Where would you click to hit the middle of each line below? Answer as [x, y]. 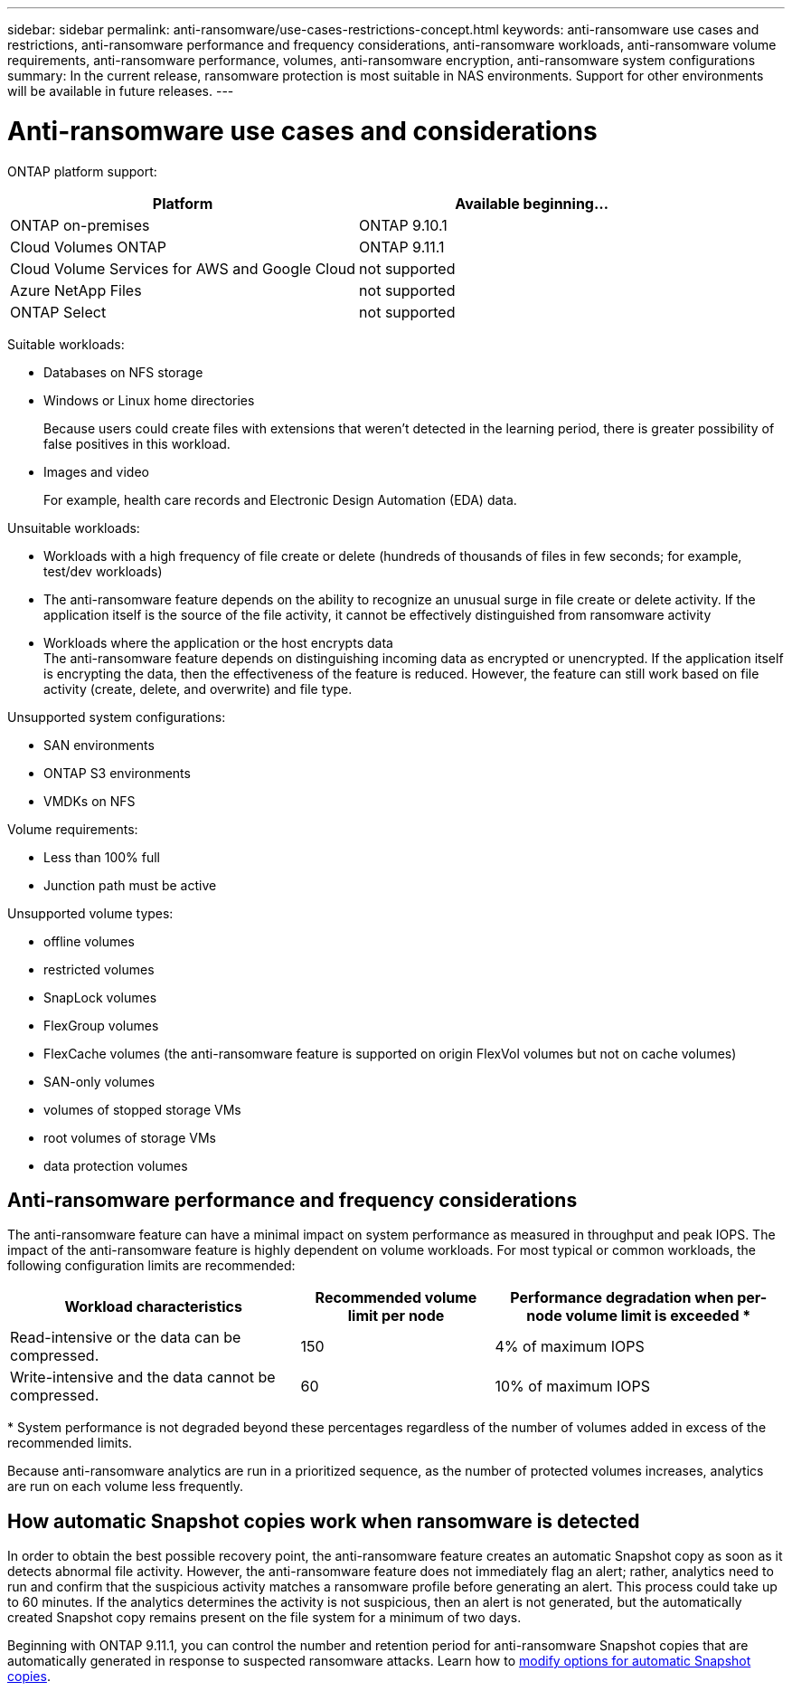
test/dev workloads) [103, 571]
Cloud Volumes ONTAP [88, 247]
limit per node [396, 1316]
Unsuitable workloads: [74, 527]
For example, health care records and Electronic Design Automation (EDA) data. [280, 499]
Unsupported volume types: [90, 913]
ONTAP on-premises [80, 225]
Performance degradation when [622, 1298]
